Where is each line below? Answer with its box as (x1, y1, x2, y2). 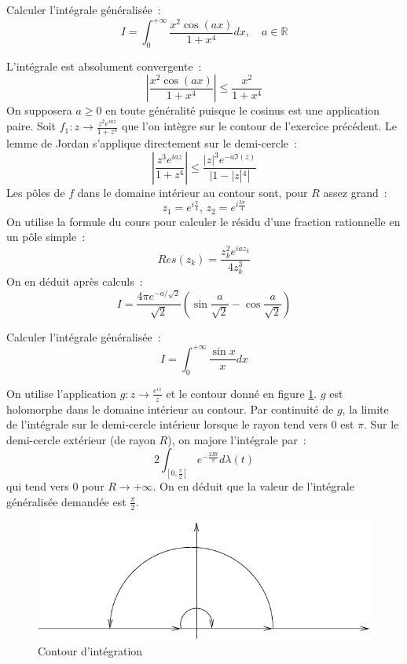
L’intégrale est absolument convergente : (6, 57, 202, 74)
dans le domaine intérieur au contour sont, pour (77, 184, 308, 200)
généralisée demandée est (6, 493, 126, 509)
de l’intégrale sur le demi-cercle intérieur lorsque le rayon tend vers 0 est (6, 416, 354, 432)
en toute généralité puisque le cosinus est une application (105, 102, 379, 119)
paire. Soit (6, 118, 57, 134)
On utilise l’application (6, 385, 117, 401)
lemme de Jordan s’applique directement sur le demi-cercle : (6, 135, 297, 151)
